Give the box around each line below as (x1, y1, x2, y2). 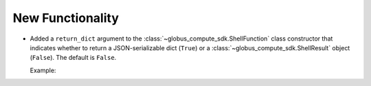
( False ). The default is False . (30, 54, 117, 62)
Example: (30, 66, 56, 74)
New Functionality (12, 10, 120, 25)
